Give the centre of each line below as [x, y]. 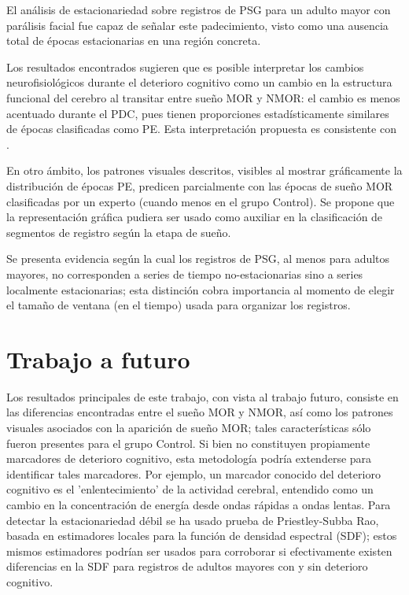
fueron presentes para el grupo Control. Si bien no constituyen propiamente [188, 443]
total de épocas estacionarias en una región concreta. [134, 41]
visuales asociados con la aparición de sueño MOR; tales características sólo [189, 427]
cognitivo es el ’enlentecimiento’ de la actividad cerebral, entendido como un [190, 489]
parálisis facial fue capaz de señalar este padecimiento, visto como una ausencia [197, 25]
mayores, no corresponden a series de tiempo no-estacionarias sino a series [185, 273]
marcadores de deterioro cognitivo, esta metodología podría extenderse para [189, 458]
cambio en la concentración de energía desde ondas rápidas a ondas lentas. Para [199, 504]
